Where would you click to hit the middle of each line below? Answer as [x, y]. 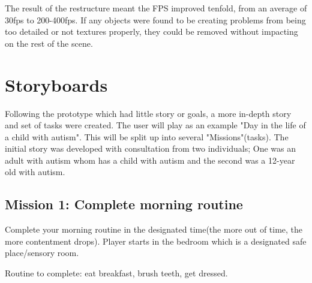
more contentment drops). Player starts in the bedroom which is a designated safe [156, 241]
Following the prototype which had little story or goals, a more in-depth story [148, 113]
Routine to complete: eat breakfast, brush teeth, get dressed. [116, 273]
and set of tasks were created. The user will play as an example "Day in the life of [155, 125]
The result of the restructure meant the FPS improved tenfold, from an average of [156, 8]
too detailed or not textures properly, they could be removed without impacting [151, 31]
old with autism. [35, 172]
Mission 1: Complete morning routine [124, 204]
